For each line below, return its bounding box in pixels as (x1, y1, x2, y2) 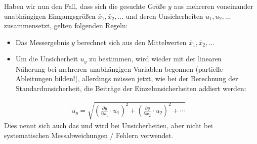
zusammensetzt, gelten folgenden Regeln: (4, 20, 128, 31)
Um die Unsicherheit (15, 53, 78, 64)
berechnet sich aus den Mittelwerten (77, 37, 187, 47)
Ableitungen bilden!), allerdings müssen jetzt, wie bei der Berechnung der (15, 73, 238, 84)
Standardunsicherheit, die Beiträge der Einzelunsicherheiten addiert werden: (15, 83, 246, 94)
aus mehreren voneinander (173, 1, 253, 11)
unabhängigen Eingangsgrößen (4, 10, 96, 21)
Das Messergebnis (15, 37, 69, 47)
